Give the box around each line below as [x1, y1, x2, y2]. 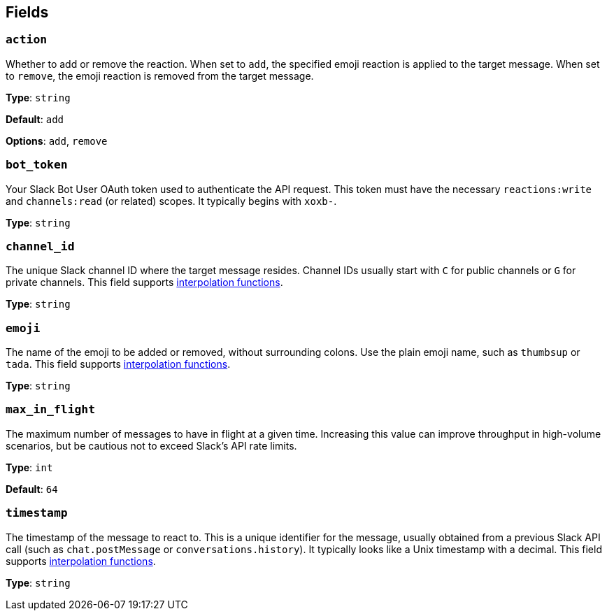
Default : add [6, 113, 64, 125]
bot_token [6, 158, 68, 172]
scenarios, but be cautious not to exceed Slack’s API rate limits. [6, 439, 297, 452]
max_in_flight [6, 403, 96, 417]
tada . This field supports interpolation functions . [6, 358, 231, 371]
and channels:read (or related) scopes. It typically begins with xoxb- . [6, 194, 337, 207]
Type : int [6, 461, 53, 473]
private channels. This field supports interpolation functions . [6, 276, 283, 289]
